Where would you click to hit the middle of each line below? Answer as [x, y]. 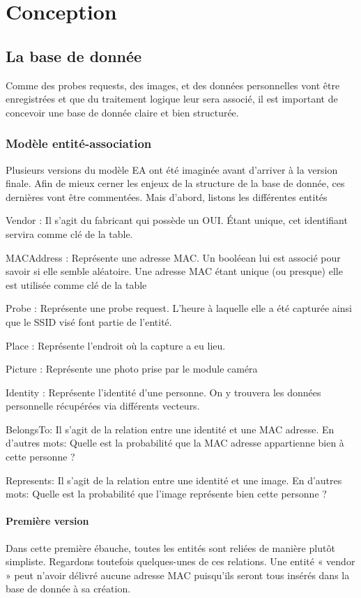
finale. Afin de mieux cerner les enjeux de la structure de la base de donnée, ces [175, 183]
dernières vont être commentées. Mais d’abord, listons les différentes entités [167, 196]
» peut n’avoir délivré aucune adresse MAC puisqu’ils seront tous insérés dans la [178, 575]
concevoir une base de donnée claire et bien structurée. [122, 112]
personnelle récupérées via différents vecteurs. [103, 406]
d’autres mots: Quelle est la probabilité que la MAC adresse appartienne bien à [175, 443]
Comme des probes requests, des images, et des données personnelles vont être [173, 85]
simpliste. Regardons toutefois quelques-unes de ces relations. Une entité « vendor [180, 561]
